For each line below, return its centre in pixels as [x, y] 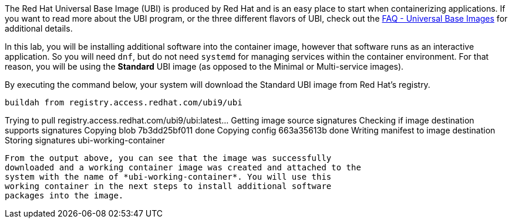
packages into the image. [64, 195]
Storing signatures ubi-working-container [85, 140]
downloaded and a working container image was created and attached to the [183, 167]
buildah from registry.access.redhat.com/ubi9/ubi [124, 102]
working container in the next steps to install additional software [168, 186]
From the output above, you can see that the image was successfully [168, 158]
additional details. [39, 28]
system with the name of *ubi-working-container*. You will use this [168, 177]
